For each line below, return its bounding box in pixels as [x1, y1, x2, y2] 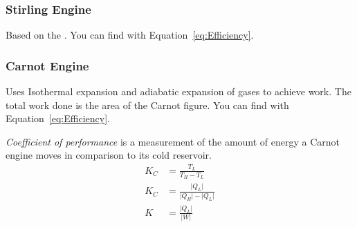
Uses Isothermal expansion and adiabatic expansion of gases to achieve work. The [6, 84, 351, 99]
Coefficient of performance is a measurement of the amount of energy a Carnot [6, 134, 340, 148]
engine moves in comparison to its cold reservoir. [6, 148, 212, 162]
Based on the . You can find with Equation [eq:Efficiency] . [6, 28, 254, 42]
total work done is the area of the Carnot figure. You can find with [6, 97, 289, 112]
